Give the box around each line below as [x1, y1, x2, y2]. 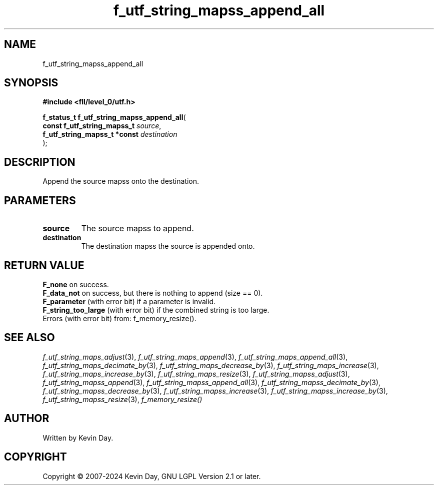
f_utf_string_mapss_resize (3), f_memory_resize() [42, 395, 202, 404]
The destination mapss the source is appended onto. [81, 242, 255, 251]
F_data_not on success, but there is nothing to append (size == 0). [42, 288, 263, 297]
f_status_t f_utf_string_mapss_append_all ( [42, 113, 186, 122]
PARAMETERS [4, 194, 76, 207]
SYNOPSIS [4, 76, 58, 89]
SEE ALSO [4, 331, 55, 344]
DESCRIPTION [4, 155, 75, 168]
